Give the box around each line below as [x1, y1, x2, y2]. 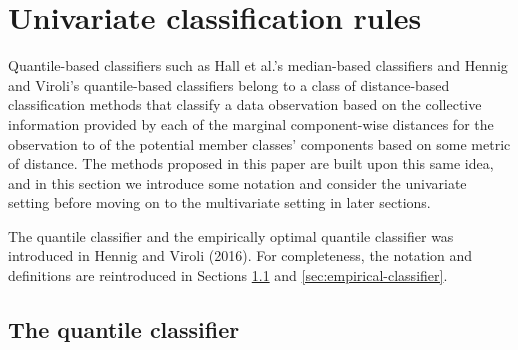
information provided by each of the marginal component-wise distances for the [8, 113, 494, 134]
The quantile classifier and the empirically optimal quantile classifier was [8, 225, 454, 246]
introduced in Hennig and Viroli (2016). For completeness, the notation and [8, 245, 473, 266]
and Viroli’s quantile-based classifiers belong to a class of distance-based [8, 74, 450, 95]
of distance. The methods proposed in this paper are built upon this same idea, [8, 153, 494, 174]
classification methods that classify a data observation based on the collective [8, 94, 482, 115]
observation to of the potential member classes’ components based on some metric [8, 133, 511, 154]
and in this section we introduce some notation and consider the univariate [8, 172, 467, 193]
